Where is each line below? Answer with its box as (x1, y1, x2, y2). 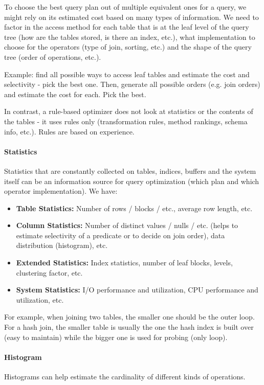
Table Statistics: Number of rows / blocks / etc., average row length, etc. (16, 202, 253, 213)
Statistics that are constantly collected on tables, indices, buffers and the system (4, 165, 256, 176)
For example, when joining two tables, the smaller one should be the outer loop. (4, 311, 255, 322)
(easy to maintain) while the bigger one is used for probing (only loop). (4, 331, 228, 342)
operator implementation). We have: (4, 186, 118, 196)
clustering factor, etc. (16, 267, 83, 278)
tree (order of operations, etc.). (4, 51, 101, 62)
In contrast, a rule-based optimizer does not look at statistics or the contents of (4, 106, 253, 117)
